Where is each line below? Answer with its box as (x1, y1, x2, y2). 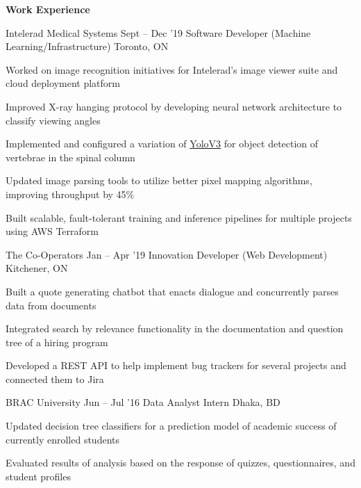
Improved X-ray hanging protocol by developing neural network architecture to (6, 99, 342, 113)
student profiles (6, 469, 71, 483)
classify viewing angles (6, 113, 101, 127)
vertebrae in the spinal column (6, 149, 135, 164)
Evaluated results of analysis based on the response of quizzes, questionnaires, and (6, 455, 355, 470)
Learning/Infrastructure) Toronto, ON (6, 39, 169, 54)
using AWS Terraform (6, 224, 99, 238)
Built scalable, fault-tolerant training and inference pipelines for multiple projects (6, 210, 352, 225)
